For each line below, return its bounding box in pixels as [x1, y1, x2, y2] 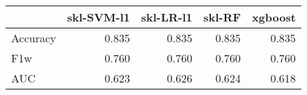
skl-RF [203, 9, 241, 25]
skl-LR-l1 [141, 9, 193, 25]
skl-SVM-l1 [67, 9, 130, 25]
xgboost [251, 9, 296, 25]
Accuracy [11, 30, 56, 46]
